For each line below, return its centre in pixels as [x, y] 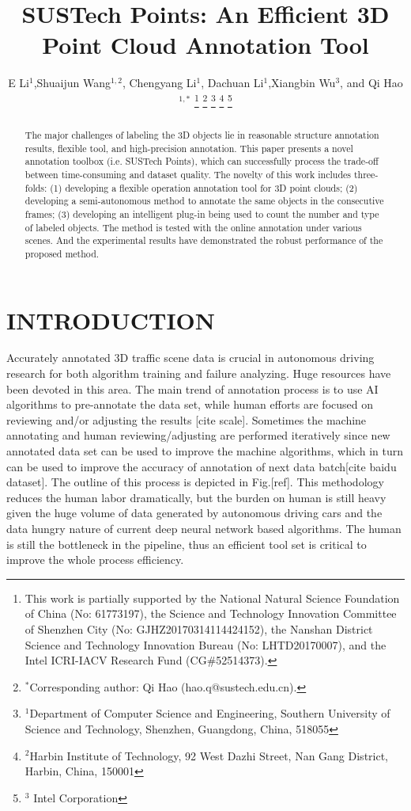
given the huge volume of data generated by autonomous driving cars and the [194, 513]
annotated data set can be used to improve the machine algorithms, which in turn [205, 451]
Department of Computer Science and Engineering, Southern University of [210, 713]
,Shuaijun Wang [72, 83]
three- [366, 174]
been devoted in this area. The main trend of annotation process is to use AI [192, 388]
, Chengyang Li [159, 83]
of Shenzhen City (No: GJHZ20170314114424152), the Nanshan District [199, 628]
